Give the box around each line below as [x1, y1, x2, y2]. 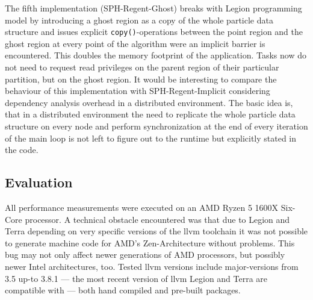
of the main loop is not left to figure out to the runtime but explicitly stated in [5, 131, 297, 144]
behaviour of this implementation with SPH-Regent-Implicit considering [5, 84, 270, 97]
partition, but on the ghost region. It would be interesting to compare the [5, 72, 277, 85]
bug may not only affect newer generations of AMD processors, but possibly [5, 248, 285, 261]
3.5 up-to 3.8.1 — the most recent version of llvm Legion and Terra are [5, 272, 268, 284]
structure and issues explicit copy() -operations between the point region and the [5, 25, 303, 38]
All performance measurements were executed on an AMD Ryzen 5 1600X [5, 201, 279, 213]
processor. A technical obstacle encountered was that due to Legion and [25, 213, 290, 225]
